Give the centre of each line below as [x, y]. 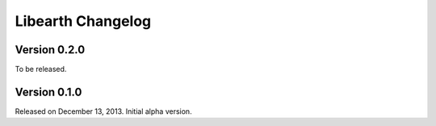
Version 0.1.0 [48, 92]
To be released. [41, 69]
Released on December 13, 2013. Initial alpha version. [104, 111]
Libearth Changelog [83, 21]
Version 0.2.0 [50, 50]
